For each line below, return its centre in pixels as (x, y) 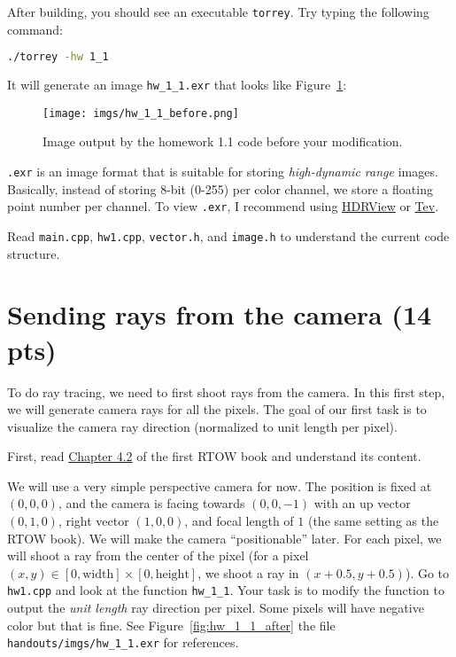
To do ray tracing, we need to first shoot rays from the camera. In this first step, (226, 391)
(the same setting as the (373, 521)
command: (35, 29)
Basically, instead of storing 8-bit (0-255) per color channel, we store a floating (220, 188)
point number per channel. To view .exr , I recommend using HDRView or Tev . (223, 206)
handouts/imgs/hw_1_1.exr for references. (123, 642)
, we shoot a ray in (248, 572)
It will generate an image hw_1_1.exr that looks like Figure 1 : (177, 85)
